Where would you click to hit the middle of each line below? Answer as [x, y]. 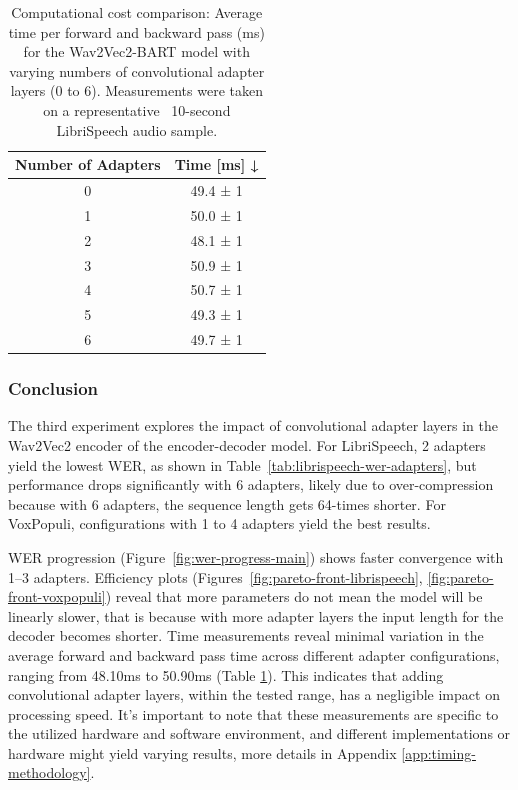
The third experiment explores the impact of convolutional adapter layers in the [253, 425]
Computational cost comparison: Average [137, 12]
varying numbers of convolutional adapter [137, 70]
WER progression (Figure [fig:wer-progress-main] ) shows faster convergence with [256, 556]
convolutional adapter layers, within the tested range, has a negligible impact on [254, 694]
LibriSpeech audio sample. [137, 129]
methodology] [49, 772]
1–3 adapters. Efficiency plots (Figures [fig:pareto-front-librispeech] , [215, 576]
